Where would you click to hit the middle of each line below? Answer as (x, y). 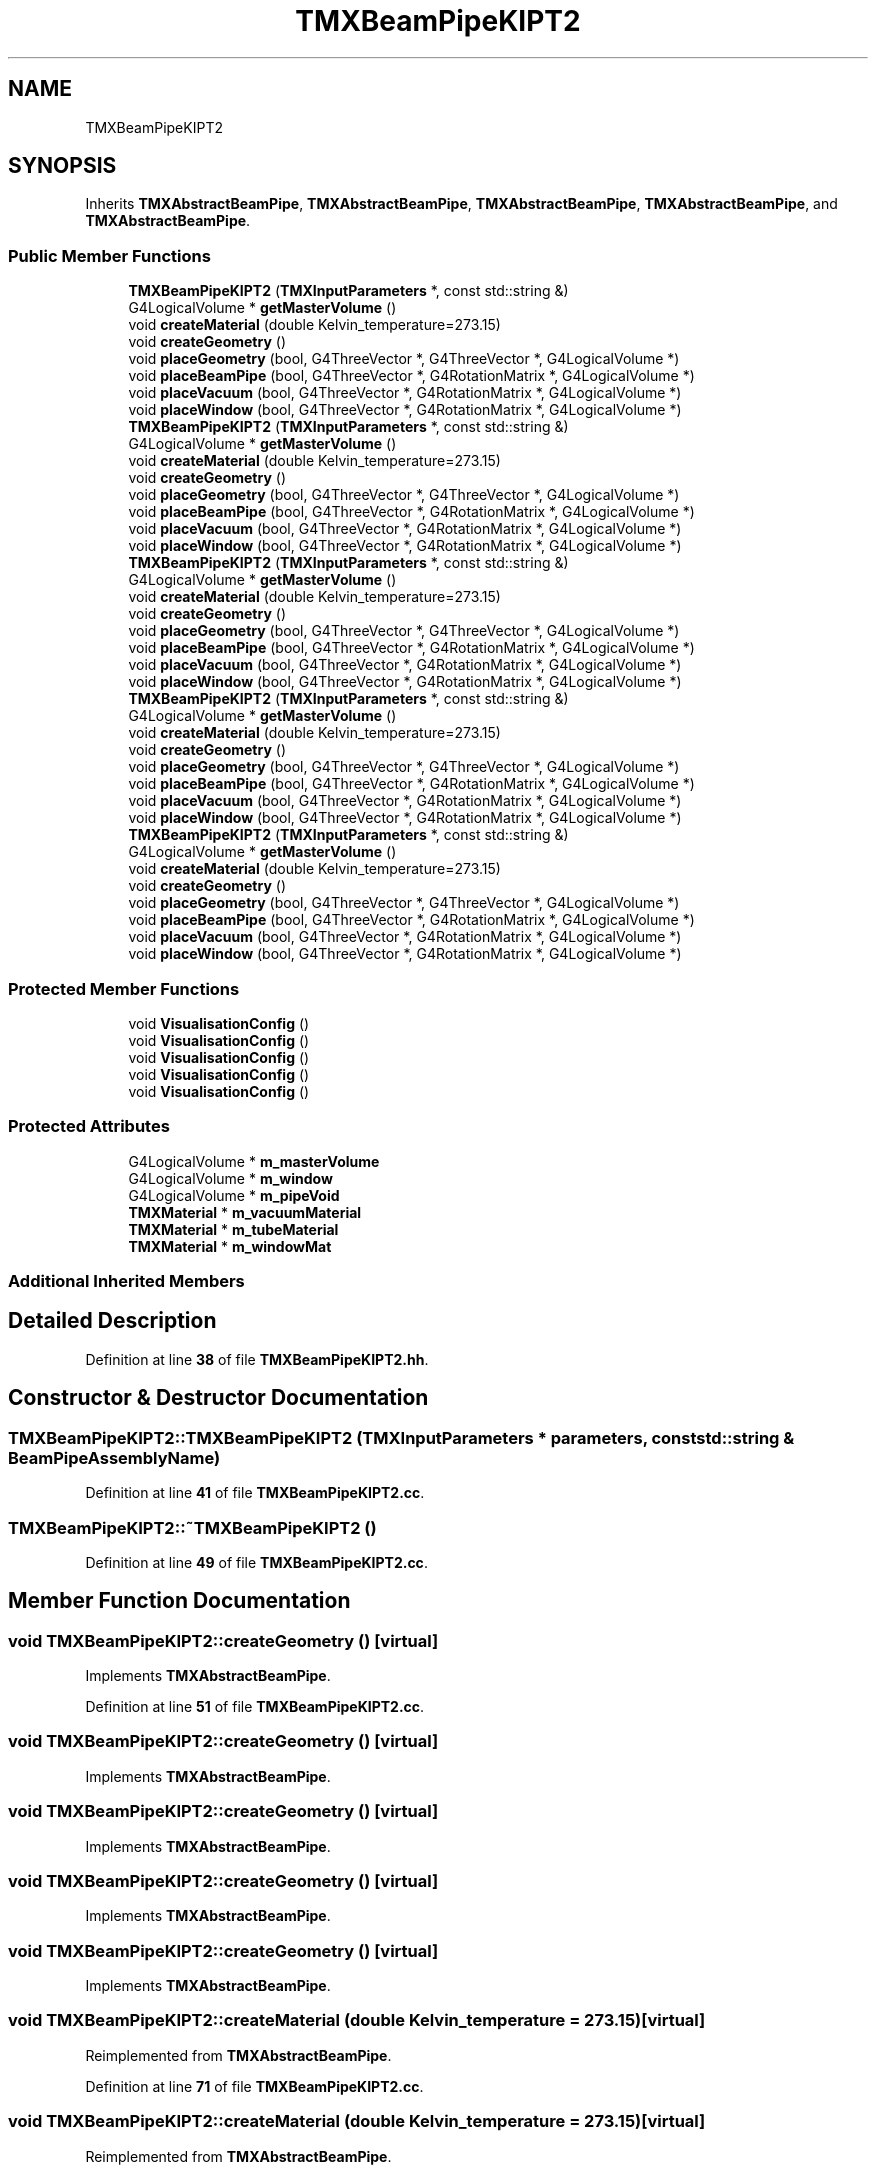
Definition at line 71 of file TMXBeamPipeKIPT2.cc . (254, 2086)
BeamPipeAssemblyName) (114, 1457)
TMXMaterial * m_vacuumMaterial (245, 1212)
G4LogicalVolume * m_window (230, 1178)
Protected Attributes (89, 1126)
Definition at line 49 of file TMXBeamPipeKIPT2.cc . (256, 1562)
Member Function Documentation (179, 1601)
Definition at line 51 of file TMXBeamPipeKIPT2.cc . (255, 1707)
